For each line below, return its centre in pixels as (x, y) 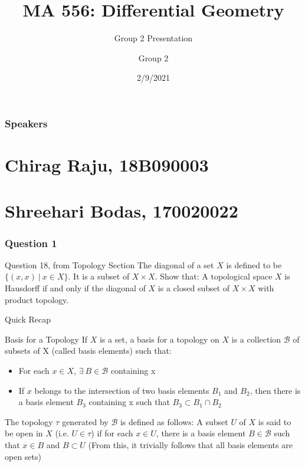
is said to (275, 421)
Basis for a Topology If (46, 339)
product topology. (37, 299)
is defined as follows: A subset (174, 421)
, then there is (275, 390)
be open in (24, 433)
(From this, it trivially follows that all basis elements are (190, 444)
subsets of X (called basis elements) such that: (88, 351)
